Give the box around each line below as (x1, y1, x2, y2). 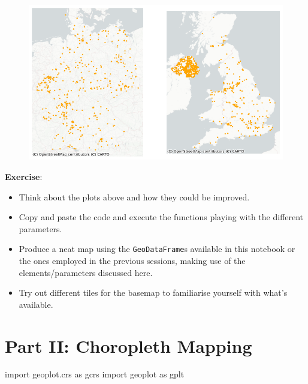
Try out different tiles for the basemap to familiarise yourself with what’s (19, 286, 288, 299)
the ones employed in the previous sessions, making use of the (19, 254, 246, 266)
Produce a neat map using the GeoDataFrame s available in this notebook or (19, 242, 295, 255)
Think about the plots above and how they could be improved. (19, 190, 250, 203)
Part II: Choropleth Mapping (5, 333, 252, 358)
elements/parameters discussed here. (19, 266, 153, 278)
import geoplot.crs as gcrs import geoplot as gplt (5, 368, 185, 380)
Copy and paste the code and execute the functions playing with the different (19, 211, 304, 223)
